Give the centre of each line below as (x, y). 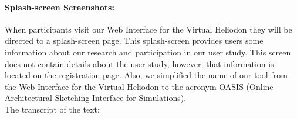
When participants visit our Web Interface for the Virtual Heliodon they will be (148, 29)
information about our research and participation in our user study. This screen (148, 52)
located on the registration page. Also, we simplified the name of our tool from (146, 75)
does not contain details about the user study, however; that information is (139, 63)
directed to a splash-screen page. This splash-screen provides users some (134, 41)
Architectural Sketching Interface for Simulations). (96, 98)
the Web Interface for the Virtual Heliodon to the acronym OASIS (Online (139, 86)
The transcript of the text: (52, 109)
